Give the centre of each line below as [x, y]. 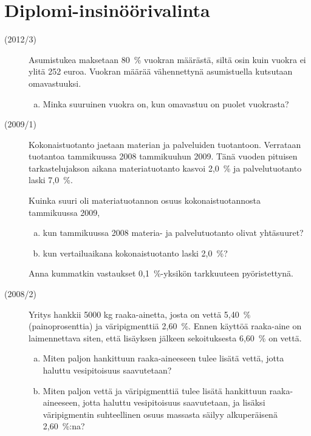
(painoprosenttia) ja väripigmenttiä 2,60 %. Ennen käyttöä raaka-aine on [165, 326]
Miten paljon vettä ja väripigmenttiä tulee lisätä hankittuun [155, 390]
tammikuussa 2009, [64, 212]
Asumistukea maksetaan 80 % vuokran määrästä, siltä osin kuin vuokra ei [167, 59]
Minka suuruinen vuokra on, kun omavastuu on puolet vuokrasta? [166, 103]
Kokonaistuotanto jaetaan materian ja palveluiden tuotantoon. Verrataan [165, 144]
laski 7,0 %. [51, 180]
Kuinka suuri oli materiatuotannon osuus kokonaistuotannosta [145, 200]
